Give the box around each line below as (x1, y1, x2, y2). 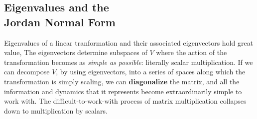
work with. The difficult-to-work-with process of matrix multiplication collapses (4, 96, 247, 106)
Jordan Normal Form (4, 14, 116, 29)
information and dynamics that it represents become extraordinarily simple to (4, 86, 242, 96)
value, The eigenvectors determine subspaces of (4, 47, 147, 58)
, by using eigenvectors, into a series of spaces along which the (56, 66, 246, 77)
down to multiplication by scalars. (4, 105, 108, 116)
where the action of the (156, 47, 227, 58)
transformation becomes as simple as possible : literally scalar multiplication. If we (4, 57, 253, 67)
